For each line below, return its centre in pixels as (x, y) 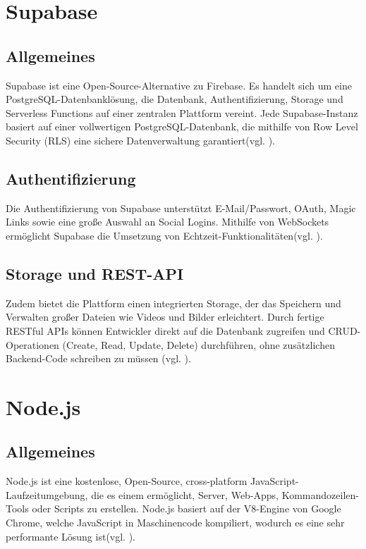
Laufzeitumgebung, (47, 494)
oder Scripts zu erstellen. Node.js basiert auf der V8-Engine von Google (187, 508)
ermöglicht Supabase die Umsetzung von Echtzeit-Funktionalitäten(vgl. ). (164, 235)
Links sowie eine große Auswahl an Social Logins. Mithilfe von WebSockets (167, 222)
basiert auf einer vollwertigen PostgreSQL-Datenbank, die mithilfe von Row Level (182, 127)
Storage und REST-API (95, 273)
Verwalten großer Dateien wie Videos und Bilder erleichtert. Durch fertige (165, 317)
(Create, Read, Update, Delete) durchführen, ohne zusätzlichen (199, 344)
